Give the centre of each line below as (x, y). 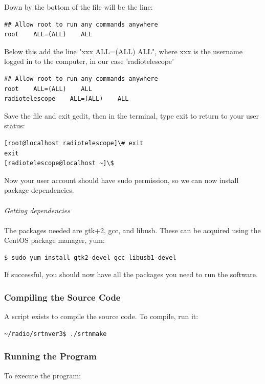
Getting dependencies (37, 210)
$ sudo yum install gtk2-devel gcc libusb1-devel (90, 257)
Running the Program (50, 356)
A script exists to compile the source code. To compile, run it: (101, 316)
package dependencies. (39, 190)
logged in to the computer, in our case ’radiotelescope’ (89, 61)
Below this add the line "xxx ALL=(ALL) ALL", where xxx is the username (123, 51)
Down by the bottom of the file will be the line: (79, 7)
